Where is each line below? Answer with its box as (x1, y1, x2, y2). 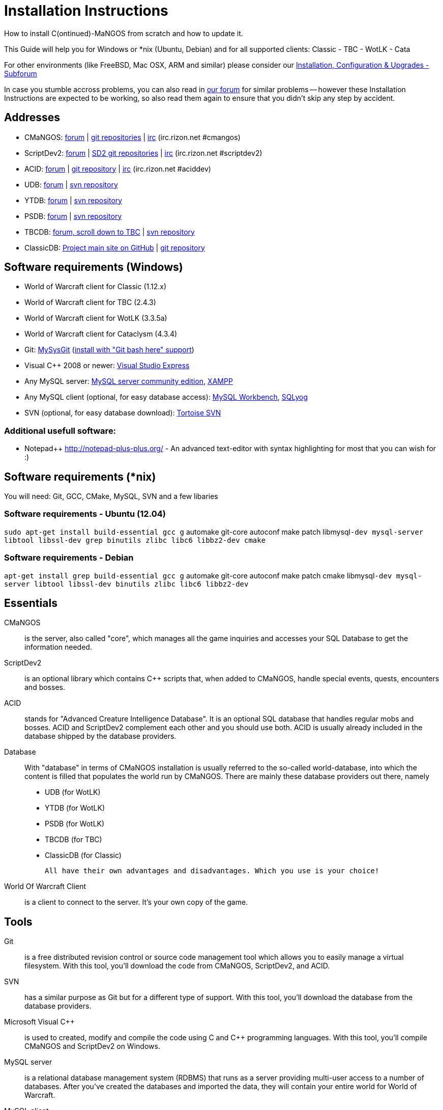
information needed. (24, 643, 92, 652)
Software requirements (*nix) (4, 470, 156, 483)
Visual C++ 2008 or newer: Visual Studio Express (24, 361, 190, 370)
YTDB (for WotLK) (45, 803, 105, 813)
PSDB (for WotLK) (45, 819, 105, 828)
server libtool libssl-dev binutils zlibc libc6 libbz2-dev (4, 579, 249, 588)
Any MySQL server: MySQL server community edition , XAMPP (24, 377, 233, 386)
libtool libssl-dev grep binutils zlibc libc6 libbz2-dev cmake (4, 536, 266, 544)
